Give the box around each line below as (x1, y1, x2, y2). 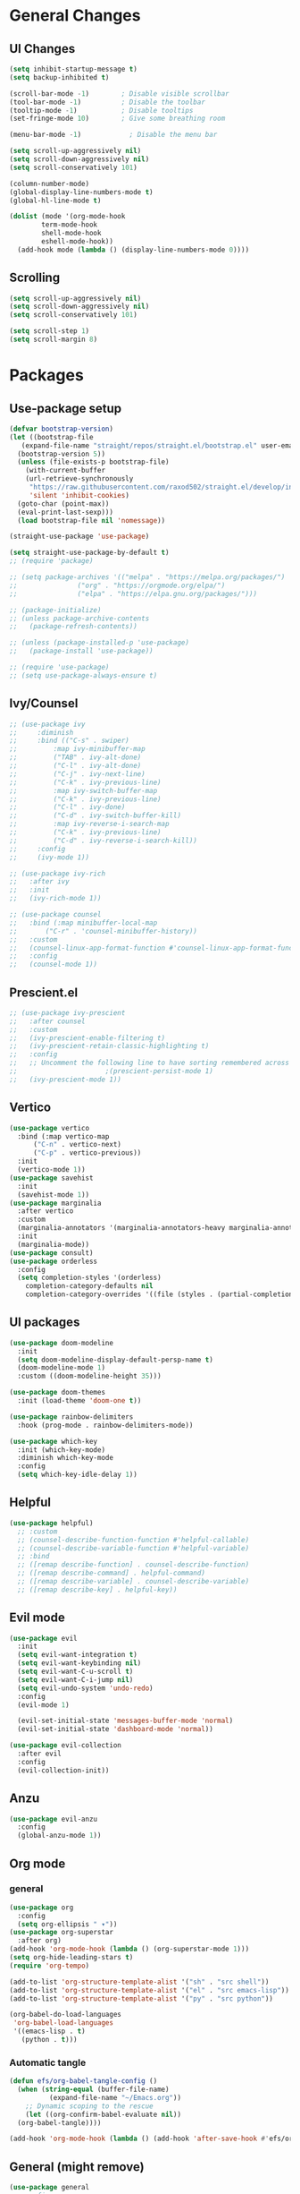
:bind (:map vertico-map (17, 1131, 110, 1141)
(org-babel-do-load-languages (9, 2010, 122, 2019)
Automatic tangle (9, 2056, 87, 2069)
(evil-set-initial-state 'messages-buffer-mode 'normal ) (17, 1716, 234, 1726)
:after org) (17, 1936, 62, 1945)
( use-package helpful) (9, 1518, 94, 1527)
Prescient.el (9, 985, 79, 1000)
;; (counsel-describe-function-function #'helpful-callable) (17, 1535, 250, 1544)
